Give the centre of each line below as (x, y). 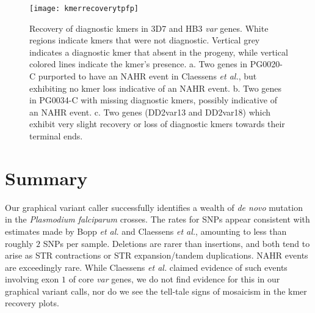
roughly (19, 243)
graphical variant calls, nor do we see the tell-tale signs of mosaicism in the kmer (156, 291)
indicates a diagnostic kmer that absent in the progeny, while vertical (159, 52)
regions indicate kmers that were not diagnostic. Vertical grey (145, 40)
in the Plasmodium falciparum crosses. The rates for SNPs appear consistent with (157, 219)
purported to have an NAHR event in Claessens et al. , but (147, 76)
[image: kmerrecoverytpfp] (84, 9)
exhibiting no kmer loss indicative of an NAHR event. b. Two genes (156, 88)
